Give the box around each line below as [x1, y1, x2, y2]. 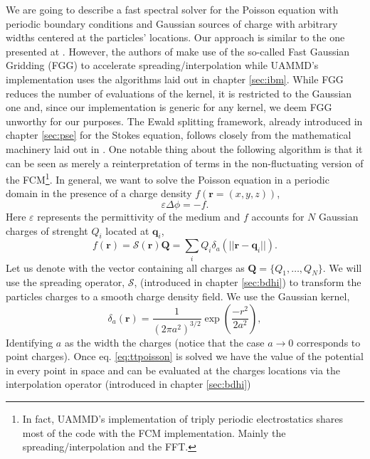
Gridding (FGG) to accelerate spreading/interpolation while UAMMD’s [6, 58, 319, 73]
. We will [322, 260, 362, 275]
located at [105, 223, 149, 238]
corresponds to [296, 334, 361, 349]
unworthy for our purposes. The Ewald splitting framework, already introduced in [6, 113, 363, 128]
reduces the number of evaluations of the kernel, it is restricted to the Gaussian [6, 85, 352, 100]
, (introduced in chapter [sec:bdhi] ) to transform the [134, 275, 361, 290]
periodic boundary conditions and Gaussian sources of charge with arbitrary [6, 16, 338, 31]
